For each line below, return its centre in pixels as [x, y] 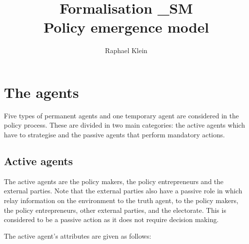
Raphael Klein [126, 50]
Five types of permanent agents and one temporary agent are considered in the [121, 115]
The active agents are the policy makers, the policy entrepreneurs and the [114, 181]
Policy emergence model [126, 27]
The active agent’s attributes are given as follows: [78, 235]
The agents [41, 92]
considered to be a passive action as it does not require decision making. [111, 219]
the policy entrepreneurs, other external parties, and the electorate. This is [115, 210]
